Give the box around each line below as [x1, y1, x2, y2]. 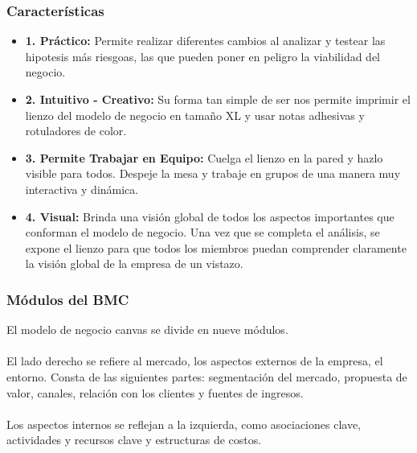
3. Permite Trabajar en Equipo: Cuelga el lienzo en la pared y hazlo [25, 149, 383, 166]
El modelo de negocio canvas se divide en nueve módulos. [6, 321, 288, 338]
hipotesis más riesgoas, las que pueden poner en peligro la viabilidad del [25, 47, 381, 64]
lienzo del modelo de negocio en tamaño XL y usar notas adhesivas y [25, 106, 365, 123]
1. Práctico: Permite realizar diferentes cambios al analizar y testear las [25, 32, 386, 49]
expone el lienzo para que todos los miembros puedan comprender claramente [25, 239, 407, 256]
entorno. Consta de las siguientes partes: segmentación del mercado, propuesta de [6, 368, 407, 385]
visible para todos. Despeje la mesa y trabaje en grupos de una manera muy [25, 165, 401, 182]
